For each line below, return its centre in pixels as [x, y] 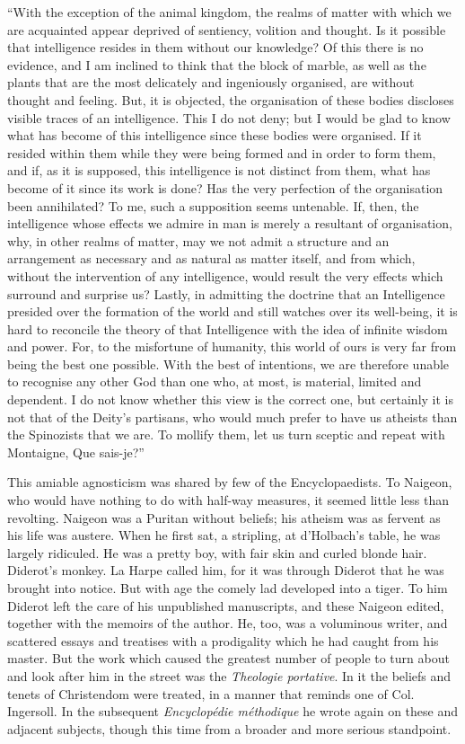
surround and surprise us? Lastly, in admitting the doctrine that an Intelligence [226, 293]
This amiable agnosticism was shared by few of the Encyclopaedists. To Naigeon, [230, 482]
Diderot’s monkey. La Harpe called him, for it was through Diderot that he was [226, 570]
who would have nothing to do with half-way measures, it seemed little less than [228, 500]
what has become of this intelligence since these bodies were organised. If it [215, 135]
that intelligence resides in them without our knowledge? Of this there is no [215, 47]
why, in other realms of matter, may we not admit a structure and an [198, 240]
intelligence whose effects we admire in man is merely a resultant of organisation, [230, 223]
